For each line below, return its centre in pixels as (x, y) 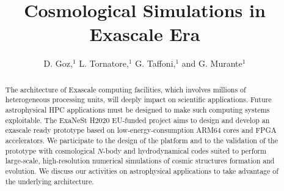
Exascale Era (145, 34)
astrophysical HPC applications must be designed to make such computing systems (137, 110)
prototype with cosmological (50, 150)
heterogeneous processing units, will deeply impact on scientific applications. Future (138, 99)
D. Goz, (58, 63)
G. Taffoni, (155, 63)
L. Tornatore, (104, 63)
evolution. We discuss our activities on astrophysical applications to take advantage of (142, 170)
